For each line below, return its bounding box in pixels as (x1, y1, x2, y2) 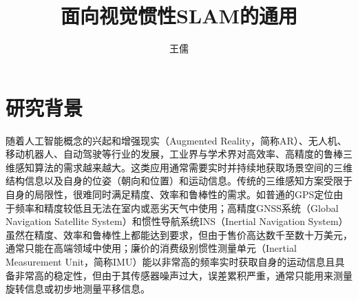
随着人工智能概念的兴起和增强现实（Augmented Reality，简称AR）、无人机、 (6, 133, 347, 147)
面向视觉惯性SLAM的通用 (60, 1, 298, 30)
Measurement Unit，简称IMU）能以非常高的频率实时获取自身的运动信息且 (6, 255, 335, 268)
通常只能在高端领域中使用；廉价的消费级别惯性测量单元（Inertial (6, 241, 297, 255)
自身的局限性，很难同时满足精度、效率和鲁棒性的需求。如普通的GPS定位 (6, 187, 334, 202)
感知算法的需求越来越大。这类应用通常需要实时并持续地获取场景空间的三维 (14, 160, 352, 174)
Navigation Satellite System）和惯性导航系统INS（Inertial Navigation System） (6, 214, 348, 228)
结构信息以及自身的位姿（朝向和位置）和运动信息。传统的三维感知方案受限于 (6, 173, 352, 188)
